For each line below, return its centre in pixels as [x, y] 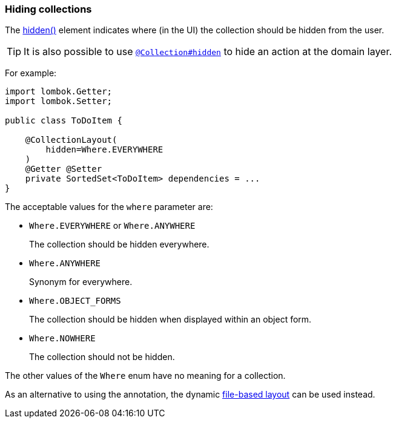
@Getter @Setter [64, 169]
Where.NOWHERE [62, 339]
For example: [31, 73]
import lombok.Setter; [59, 101]
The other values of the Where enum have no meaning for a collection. [145, 376]
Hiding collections [48, 9]
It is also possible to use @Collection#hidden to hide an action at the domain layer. [208, 52]
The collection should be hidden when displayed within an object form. [170, 320]
